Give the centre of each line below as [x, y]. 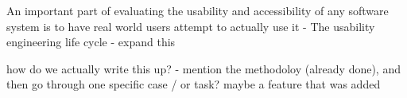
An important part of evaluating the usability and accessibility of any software [198, 10]
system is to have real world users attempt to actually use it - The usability [191, 26]
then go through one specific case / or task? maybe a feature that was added [194, 84]
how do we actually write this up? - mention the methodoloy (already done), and [203, 68]
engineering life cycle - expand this [91, 42]
